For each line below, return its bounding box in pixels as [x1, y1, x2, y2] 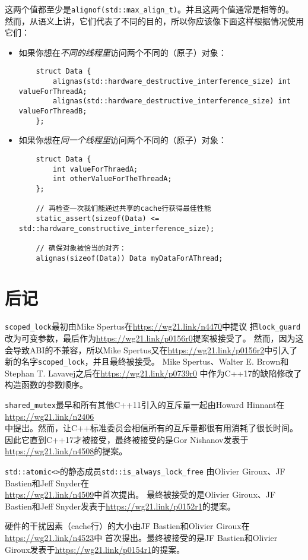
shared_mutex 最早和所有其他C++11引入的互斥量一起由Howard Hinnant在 [5, 398, 285, 410]
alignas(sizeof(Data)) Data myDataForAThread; [36, 254, 223, 262]
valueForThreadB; [18, 107, 87, 116]
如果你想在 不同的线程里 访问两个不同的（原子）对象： [18, 46, 227, 58]
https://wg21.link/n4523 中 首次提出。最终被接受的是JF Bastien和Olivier [5, 531, 278, 544]
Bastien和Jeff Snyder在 [5, 476, 90, 489]
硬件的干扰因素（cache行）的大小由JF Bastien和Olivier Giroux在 [5, 520, 250, 532]
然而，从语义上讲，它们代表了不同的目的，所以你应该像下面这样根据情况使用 [5, 14, 304, 27]
